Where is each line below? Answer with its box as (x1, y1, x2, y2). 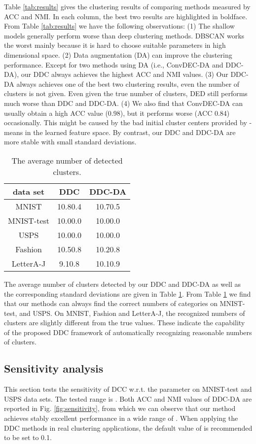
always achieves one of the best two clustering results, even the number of (16, 78, 240, 89)
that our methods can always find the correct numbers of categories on (4, 298, 218, 308)
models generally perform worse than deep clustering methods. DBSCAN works (4, 30, 245, 40)
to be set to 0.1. (4, 432, 52, 443)
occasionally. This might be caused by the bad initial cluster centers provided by (4, 117, 247, 128)
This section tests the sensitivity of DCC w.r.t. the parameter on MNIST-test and (4, 384, 252, 394)
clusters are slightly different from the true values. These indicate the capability (4, 317, 245, 328)
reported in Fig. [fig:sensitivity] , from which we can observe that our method (4, 403, 236, 413)
